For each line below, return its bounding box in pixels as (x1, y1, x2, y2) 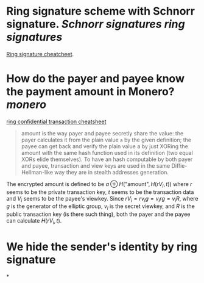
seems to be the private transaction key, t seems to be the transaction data (6, 188, 194, 196)
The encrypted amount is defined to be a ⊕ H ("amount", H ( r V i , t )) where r (6, 180, 193, 189)
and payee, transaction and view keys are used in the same (21, 162, 171, 169)
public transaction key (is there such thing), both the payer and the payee (6, 210, 191, 218)
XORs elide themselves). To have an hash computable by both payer (21, 156, 193, 163)
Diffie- (171, 162, 188, 169)
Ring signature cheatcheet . (6, 50, 74, 57)
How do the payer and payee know (6, 72, 185, 86)
